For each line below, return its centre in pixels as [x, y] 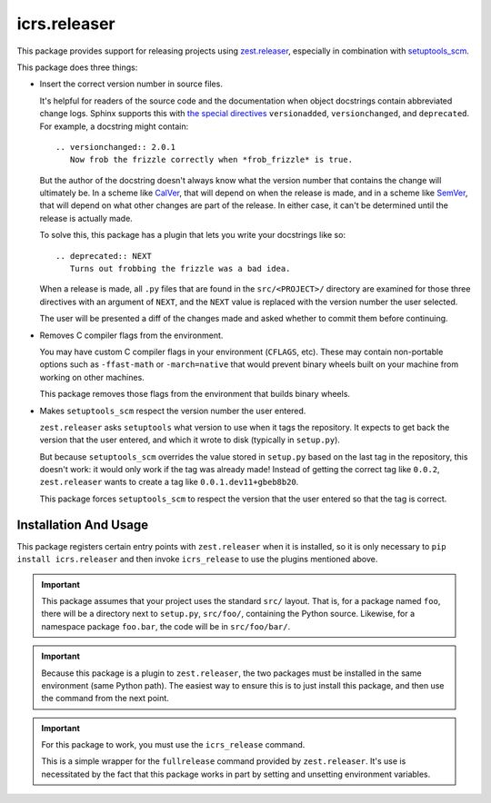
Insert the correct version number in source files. [131, 84]
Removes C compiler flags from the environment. [131, 335]
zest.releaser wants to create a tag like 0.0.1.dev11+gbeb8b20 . [169, 482]
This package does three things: [77, 67]
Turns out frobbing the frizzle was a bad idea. [180, 269]
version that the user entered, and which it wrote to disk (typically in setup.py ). [190, 440]
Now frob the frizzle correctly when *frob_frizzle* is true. [211, 160]
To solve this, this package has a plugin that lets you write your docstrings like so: [192, 235]
